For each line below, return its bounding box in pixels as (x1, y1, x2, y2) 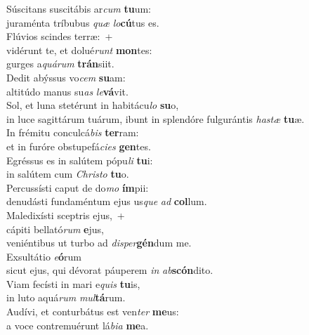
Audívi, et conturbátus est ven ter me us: (6, 304, 179, 319)
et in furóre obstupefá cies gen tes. (6, 138, 151, 153)
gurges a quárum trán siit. (6, 56, 114, 71)
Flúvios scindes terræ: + (6, 29, 113, 44)
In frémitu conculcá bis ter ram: (6, 125, 139, 140)
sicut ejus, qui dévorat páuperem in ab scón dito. (6, 263, 213, 277)
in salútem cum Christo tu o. (6, 166, 129, 181)
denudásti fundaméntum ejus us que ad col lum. (6, 194, 207, 209)
